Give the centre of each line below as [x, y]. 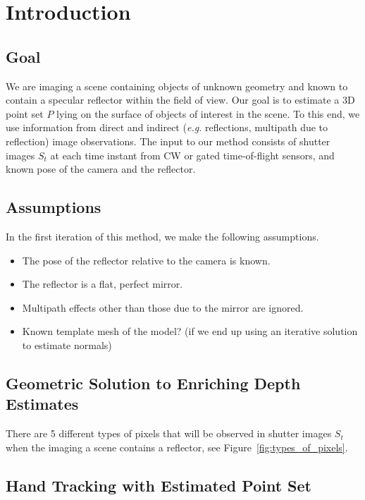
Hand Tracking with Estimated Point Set [159, 485]
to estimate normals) [67, 344]
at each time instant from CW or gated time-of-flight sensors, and [192, 155]
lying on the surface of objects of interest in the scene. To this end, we [208, 113]
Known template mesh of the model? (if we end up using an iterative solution [190, 331]
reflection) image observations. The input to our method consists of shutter [168, 141]
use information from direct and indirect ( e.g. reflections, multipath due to [167, 127]
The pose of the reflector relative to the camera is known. [146, 260]
